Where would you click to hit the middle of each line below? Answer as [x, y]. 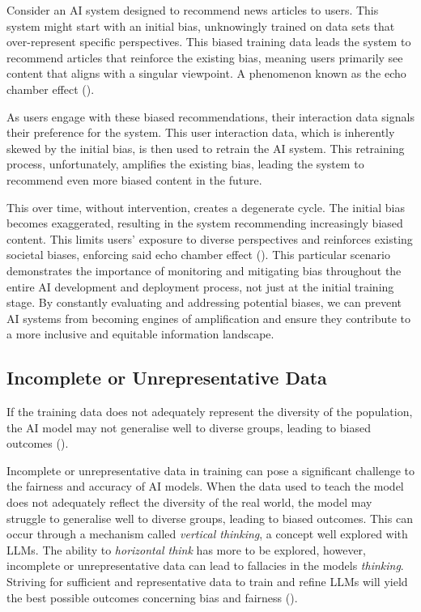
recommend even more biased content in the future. [134, 179]
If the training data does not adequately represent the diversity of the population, [210, 412]
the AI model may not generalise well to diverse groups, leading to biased [189, 427]
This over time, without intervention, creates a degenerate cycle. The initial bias [206, 207]
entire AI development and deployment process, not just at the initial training [200, 286]
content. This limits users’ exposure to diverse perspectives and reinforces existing [210, 238]
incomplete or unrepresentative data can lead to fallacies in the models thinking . [205, 565]
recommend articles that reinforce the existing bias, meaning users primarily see [205, 57]
